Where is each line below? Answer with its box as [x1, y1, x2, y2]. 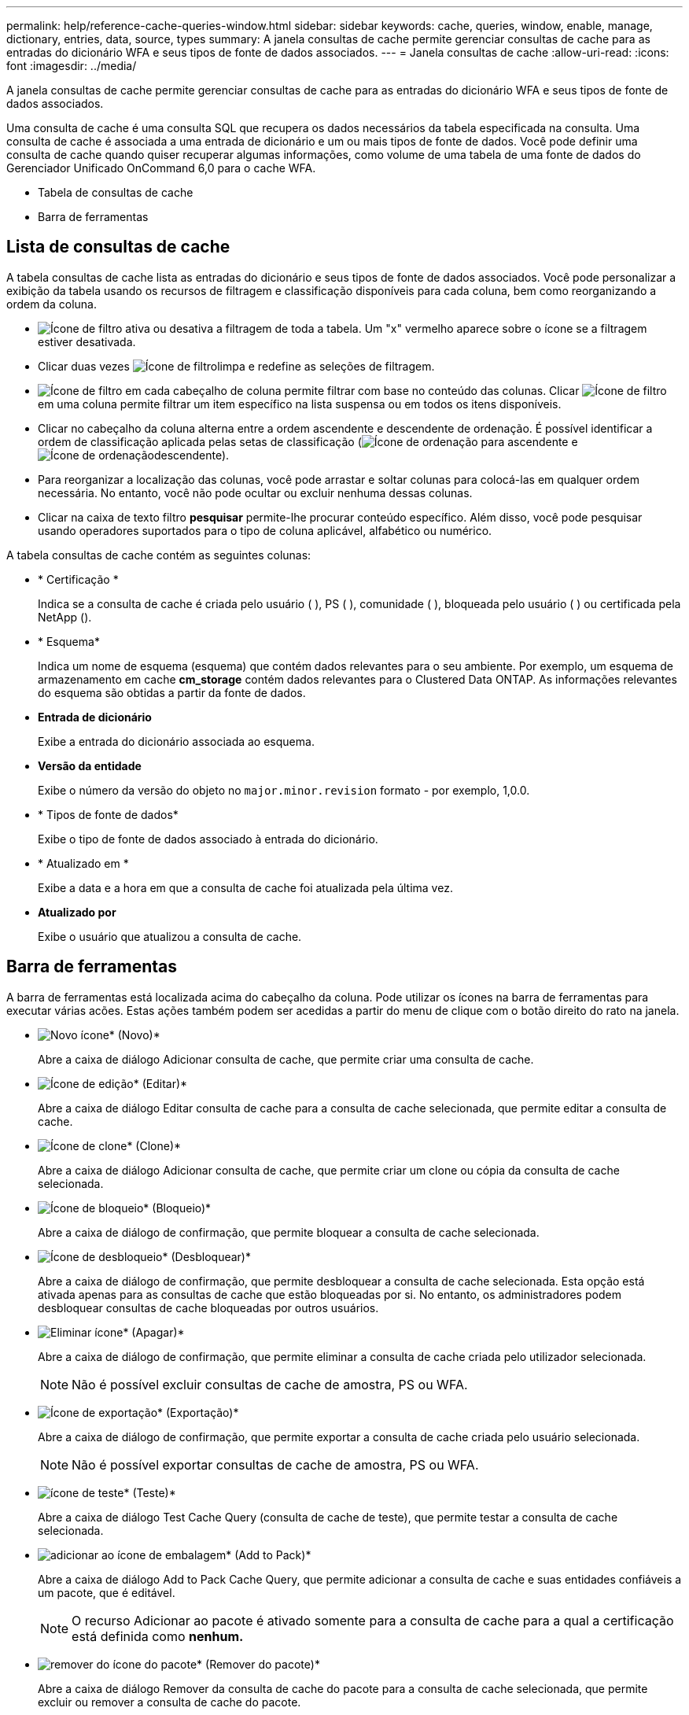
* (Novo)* [109, 1027, 160, 1042]
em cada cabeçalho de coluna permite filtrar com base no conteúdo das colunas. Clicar [125, 383, 580, 397]
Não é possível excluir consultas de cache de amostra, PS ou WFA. [72, 1376, 468, 1392]
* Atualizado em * [38, 856, 129, 870]
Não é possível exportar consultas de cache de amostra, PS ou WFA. [72, 1456, 479, 1473]
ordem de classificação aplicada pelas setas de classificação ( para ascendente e [38, 434, 578, 448]
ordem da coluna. [6, 297, 97, 311]
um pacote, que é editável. [38, 1585, 175, 1599]
